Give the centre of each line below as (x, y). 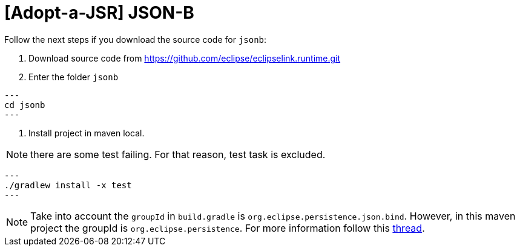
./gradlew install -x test (68, 185)
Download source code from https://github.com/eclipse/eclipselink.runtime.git (185, 58)
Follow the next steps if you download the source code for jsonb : (136, 39)
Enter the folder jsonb (74, 77)
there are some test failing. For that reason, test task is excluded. (178, 154)
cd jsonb (25, 105)
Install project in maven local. (87, 133)
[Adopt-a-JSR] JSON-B (99, 13)
